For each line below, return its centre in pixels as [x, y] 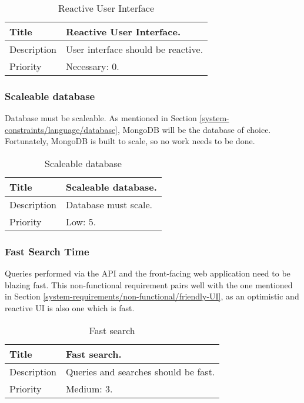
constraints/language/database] [61, 129]
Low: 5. [81, 222]
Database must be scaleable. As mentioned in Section [101, 118]
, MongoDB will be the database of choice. [194, 129]
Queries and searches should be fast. [140, 371]
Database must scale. [109, 204]
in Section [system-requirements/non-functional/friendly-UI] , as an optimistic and [152, 296]
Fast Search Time [47, 251]
